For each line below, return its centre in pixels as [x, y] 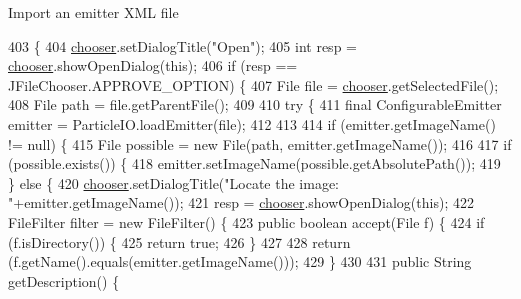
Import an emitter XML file [93, 12]
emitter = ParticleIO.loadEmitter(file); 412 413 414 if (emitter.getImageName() [252, 123]
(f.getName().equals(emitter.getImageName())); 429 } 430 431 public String [240, 261]
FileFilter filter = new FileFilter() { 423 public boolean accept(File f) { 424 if [246, 221]
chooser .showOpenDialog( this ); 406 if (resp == [153, 65]
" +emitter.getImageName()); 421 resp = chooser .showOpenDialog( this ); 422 [241, 202]
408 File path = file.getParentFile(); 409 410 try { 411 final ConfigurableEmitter [255, 104]
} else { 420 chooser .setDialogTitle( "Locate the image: [174, 182]
